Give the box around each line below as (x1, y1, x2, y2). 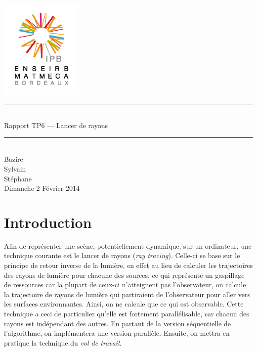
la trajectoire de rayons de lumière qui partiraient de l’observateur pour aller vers (4, 289, 251, 299)
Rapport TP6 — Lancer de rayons (4, 120, 108, 131)
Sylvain (4, 163, 26, 174)
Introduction (4, 212, 92, 232)
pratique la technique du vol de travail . (4, 337, 122, 348)
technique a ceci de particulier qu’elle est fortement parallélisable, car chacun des (4, 308, 249, 318)
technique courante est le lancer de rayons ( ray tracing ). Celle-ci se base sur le (4, 250, 240, 261)
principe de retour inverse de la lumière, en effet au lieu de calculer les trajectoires (4, 260, 253, 270)
